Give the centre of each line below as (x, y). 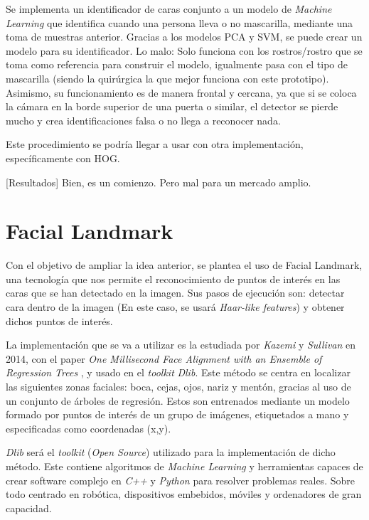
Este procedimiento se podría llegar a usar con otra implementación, (155, 144)
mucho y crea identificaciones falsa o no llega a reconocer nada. (143, 120)
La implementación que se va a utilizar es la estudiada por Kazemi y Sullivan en (181, 345)
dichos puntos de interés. (59, 320)
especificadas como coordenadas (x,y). (89, 428)
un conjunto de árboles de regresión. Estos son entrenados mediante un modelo (178, 400)
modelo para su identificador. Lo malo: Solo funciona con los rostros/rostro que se (184, 50)
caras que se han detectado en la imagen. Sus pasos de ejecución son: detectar (175, 293)
